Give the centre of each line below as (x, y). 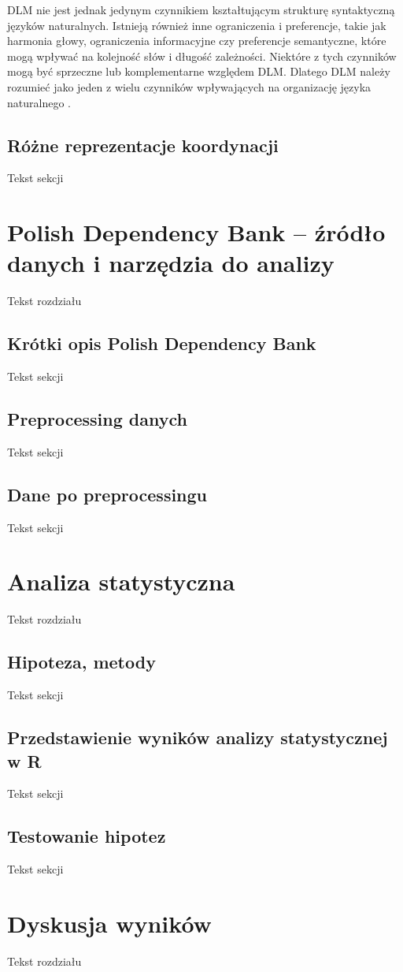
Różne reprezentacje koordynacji (143, 145)
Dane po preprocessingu (107, 494)
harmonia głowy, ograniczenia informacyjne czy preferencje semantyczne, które (197, 41)
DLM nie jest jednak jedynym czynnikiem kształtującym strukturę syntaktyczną (201, 9)
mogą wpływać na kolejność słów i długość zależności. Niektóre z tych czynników (202, 56)
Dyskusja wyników (109, 923)
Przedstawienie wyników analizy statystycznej (198, 737)
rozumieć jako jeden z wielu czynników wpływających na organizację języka (189, 86)
